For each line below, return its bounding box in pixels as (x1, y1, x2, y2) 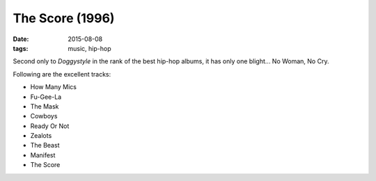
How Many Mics (30, 83, 77, 91)
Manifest (30, 150, 56, 159)
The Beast (30, 141, 60, 150)
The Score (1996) (13, 10, 115, 26)
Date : (13, 35, 29, 43)
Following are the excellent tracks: (13, 70, 111, 78)
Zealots (30, 132, 52, 140)
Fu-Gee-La (30, 93, 62, 101)
